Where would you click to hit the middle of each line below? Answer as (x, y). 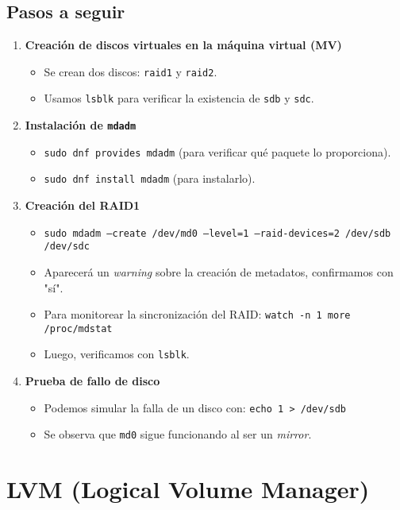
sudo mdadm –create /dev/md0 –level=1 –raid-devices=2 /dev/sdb (217, 233)
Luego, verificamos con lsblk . (117, 354)
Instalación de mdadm (81, 125)
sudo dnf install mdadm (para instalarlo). (150, 178)
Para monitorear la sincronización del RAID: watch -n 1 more (197, 314)
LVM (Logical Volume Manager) (188, 489)
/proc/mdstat (78, 328)
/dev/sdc (67, 247)
